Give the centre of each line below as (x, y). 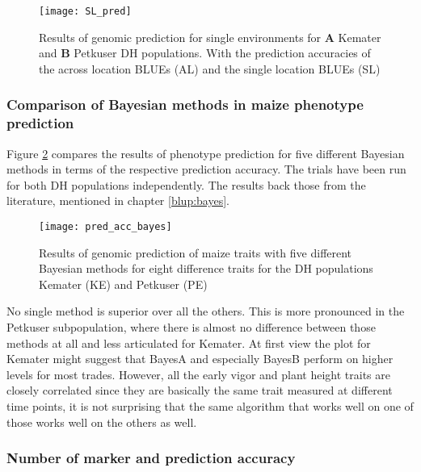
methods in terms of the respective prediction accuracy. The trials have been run (206, 169)
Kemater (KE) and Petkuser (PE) (123, 284)
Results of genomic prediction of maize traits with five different (196, 252)
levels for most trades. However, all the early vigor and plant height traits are (199, 374)
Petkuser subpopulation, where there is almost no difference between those (191, 326)
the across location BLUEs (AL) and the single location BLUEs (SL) (210, 68)
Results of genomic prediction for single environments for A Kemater (210, 37)
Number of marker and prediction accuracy (151, 458)
